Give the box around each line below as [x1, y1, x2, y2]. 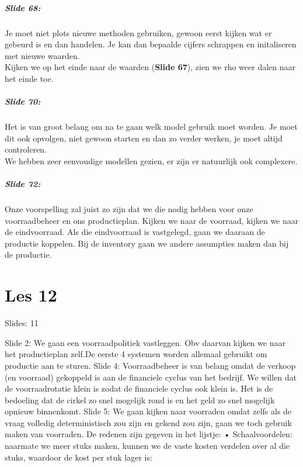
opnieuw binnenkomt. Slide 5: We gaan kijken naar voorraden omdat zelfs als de [5, 405, 292, 417]
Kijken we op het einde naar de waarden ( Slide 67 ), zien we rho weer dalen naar [5, 61, 296, 73]
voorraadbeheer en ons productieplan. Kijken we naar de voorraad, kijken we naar [5, 214, 299, 226]
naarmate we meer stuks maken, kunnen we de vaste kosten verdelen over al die [5, 440, 290, 452]
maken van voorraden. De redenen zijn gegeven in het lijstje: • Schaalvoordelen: [5, 428, 292, 440]
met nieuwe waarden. [5, 49, 80, 61]
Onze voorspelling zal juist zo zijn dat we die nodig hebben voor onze [5, 203, 253, 215]
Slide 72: [5, 178, 41, 190]
